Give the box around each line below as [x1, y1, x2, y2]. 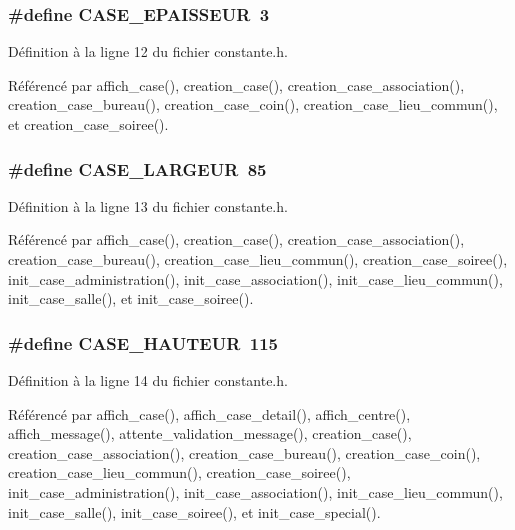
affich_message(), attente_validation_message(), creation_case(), [8, 423, 412, 444]
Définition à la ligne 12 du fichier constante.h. [8, 41, 288, 62]
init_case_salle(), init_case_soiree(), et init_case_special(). [8, 501, 381, 522]
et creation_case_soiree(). [8, 114, 169, 134]
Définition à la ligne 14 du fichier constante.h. [8, 370, 288, 390]
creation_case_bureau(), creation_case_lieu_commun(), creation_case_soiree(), [8, 249, 508, 269]
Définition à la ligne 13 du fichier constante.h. [8, 195, 288, 216]
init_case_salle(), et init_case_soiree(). [8, 288, 254, 309]
